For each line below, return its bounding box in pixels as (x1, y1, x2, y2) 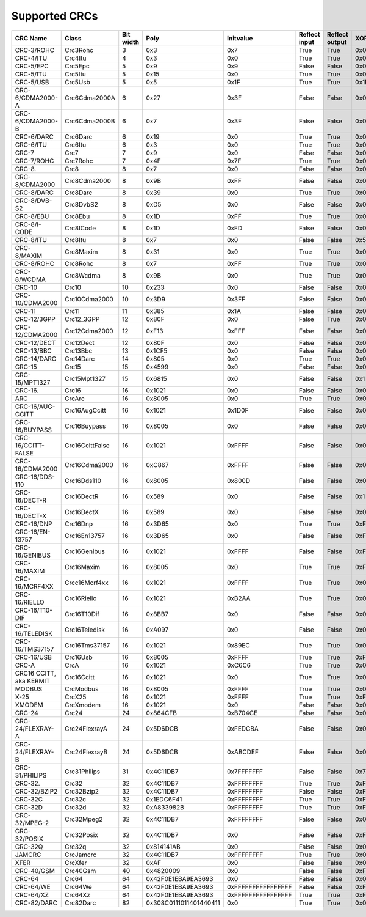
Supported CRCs (11, 9, 98, 23)
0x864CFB (146, 709, 177, 717)
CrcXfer (65, 858, 87, 867)
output (326, 37, 347, 46)
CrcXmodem (65, 701, 101, 709)
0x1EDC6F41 (146, 795, 182, 803)
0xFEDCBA (226, 724, 259, 733)
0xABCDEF (226, 748, 259, 756)
